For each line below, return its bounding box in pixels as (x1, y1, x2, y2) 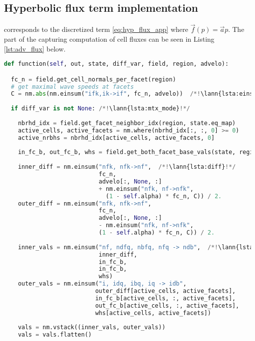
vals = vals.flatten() (18, 331, 92, 339)
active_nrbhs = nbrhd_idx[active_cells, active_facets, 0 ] (18, 134, 215, 141)
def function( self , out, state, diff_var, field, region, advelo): (4, 60, 229, 68)
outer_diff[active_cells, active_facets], (95, 288, 236, 295)
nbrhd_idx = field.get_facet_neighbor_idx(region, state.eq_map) (18, 119, 236, 127)
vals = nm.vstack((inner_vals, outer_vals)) (18, 324, 166, 331)
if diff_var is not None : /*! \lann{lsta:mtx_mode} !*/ (11, 105, 190, 112)
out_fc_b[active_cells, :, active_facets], (95, 302, 239, 309)
